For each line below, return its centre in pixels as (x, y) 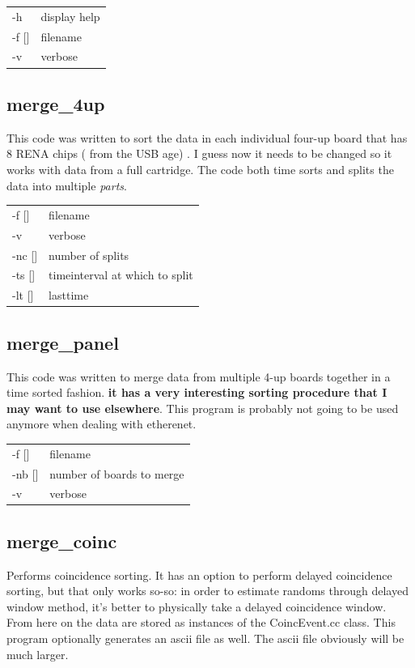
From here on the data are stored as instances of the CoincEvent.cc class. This (201, 622)
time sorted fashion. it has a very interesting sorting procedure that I (197, 392)
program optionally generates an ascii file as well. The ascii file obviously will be (205, 638)
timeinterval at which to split (121, 275)
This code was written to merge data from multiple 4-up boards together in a (199, 376)
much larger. (38, 654)
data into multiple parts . (67, 185)
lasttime (69, 295)
